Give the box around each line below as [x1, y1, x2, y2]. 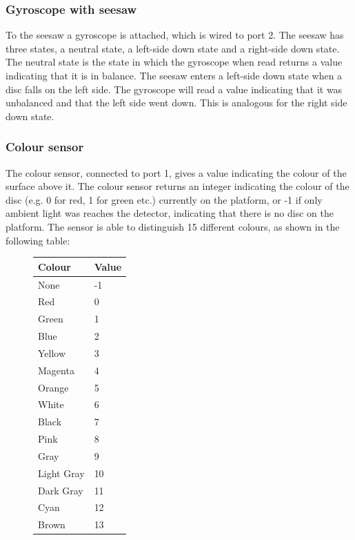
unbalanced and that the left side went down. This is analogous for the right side [6, 95, 347, 110]
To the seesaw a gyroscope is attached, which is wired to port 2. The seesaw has [6, 28, 344, 42]
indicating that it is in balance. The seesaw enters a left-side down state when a [6, 68, 343, 82]
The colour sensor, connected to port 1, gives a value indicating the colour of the [6, 165, 347, 180]
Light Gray [38, 465, 85, 480]
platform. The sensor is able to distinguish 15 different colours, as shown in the [6, 219, 340, 233]
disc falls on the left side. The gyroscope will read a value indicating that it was [6, 81, 343, 96]
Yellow [38, 345, 66, 360]
